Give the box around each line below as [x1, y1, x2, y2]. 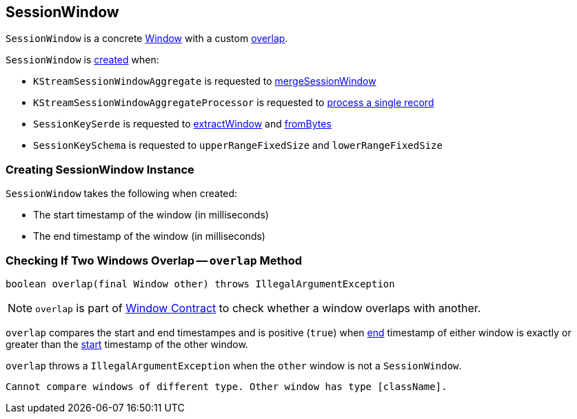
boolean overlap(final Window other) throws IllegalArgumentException [6, 278, 395, 289]
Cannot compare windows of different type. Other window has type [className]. [6, 380, 447, 392]
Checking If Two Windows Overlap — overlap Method [6, 253, 303, 267]
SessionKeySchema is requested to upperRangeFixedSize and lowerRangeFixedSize [33, 139, 443, 152]
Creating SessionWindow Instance [6, 162, 194, 176]
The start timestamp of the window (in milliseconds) [33, 209, 269, 221]
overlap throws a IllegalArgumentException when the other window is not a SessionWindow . [6, 359, 462, 371]
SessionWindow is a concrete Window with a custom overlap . [6, 32, 288, 45]
